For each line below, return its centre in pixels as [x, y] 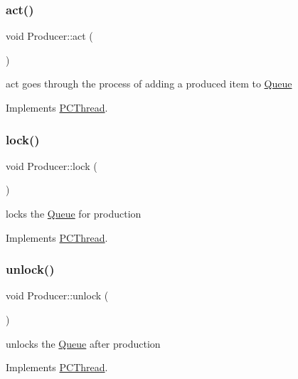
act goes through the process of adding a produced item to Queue [149, 84]
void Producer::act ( [49, 36]
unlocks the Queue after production [83, 343]
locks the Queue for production [74, 213]
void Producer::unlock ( [57, 295]
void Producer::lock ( [52, 165]
